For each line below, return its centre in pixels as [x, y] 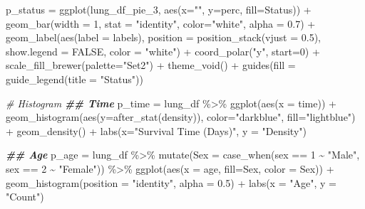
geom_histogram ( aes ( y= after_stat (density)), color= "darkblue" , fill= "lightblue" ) [181, 117]
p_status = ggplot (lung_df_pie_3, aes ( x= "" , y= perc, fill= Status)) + [159, 9]
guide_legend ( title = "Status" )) [75, 79]
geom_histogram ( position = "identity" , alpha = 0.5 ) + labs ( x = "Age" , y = [171, 182]
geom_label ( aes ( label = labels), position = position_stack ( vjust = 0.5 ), [163, 37]
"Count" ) [25, 197]
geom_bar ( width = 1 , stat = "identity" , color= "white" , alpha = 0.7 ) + [161, 23]
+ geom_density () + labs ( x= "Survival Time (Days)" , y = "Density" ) [156, 130]
